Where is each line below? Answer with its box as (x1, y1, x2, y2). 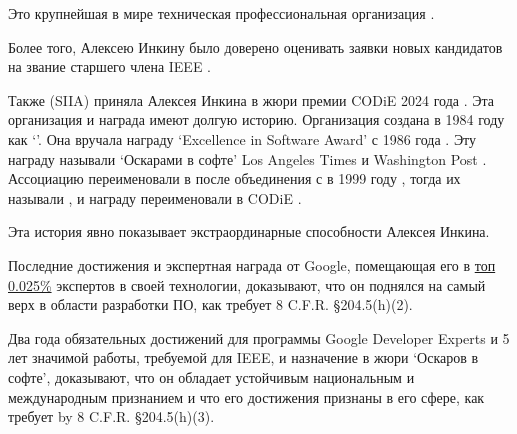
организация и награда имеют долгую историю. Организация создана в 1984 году (8, 109, 505, 130)
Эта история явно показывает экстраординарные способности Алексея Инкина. (8, 221, 490, 242)
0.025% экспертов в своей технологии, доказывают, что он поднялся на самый (8, 274, 486, 295)
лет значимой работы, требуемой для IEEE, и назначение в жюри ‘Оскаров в (8, 347, 479, 368)
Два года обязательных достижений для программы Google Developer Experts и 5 (8, 327, 510, 348)
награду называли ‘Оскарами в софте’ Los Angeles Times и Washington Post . (8, 148, 487, 169)
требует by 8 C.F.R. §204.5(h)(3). (8, 406, 215, 427)
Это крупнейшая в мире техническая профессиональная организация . (8, 3, 435, 23)
